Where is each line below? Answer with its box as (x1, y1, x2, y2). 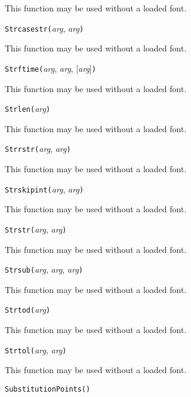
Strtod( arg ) (5, 303, 51, 316)
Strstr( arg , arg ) (5, 222, 67, 235)
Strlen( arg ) (5, 102, 51, 115)
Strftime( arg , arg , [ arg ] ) (5, 62, 96, 74)
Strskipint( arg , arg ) (5, 182, 84, 195)
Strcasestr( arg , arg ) (5, 22, 84, 34)
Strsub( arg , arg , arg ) (5, 263, 83, 276)
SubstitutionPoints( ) (5, 384, 91, 393)
